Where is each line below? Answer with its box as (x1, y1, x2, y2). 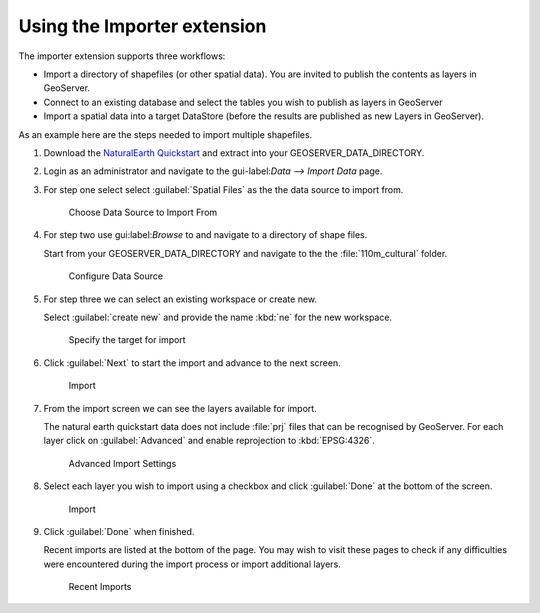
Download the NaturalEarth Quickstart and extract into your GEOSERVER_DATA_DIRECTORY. (43, 146, 425, 159)
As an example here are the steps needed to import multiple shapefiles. (18, 128, 313, 140)
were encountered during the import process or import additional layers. (43, 558, 342, 570)
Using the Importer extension (18, 15, 267, 37)
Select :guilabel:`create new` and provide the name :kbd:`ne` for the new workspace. (43, 311, 393, 324)
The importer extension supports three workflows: (18, 50, 226, 62)
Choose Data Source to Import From (68, 206, 218, 219)
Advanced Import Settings (68, 457, 177, 469)
